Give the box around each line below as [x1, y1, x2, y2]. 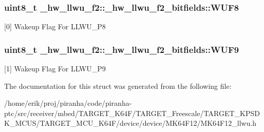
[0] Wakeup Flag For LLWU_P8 [4, 21, 106, 32]
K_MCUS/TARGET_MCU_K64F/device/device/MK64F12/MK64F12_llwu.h [4, 118, 257, 128]
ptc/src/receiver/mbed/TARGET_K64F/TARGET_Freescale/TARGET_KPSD [4, 107, 260, 118]
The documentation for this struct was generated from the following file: [4, 80, 232, 91]
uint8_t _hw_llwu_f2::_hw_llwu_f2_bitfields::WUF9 [4, 43, 239, 55]
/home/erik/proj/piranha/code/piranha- [4, 98, 132, 108]
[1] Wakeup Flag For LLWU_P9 [4, 63, 106, 74]
